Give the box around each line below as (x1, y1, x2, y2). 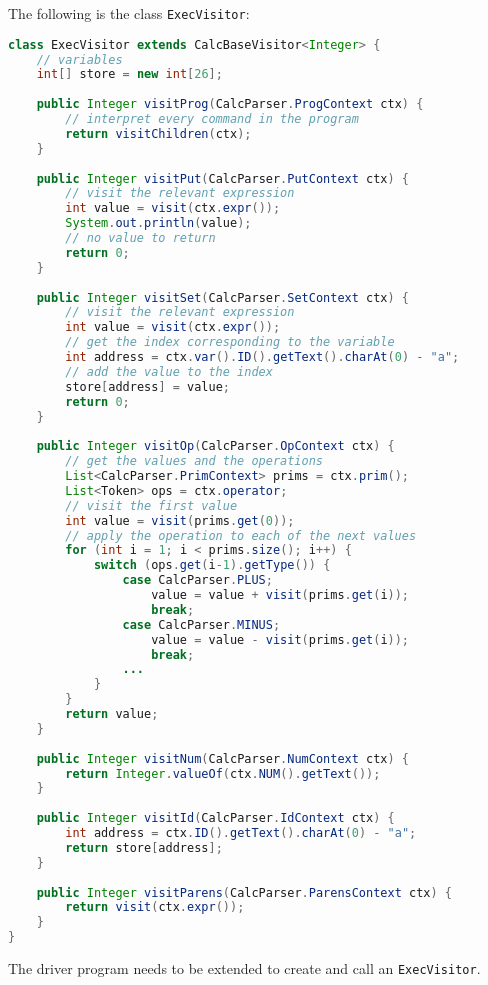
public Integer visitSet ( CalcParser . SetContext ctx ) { (36, 290, 410, 305)
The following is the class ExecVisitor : (8, 3, 250, 23)
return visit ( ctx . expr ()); (65, 900, 245, 915)
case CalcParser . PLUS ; (122, 573, 273, 588)
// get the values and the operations (65, 454, 323, 469)
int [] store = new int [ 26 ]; (36, 67, 223, 82)
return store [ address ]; (65, 840, 223, 855)
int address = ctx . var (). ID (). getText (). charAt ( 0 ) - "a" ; (65, 350, 460, 365)
